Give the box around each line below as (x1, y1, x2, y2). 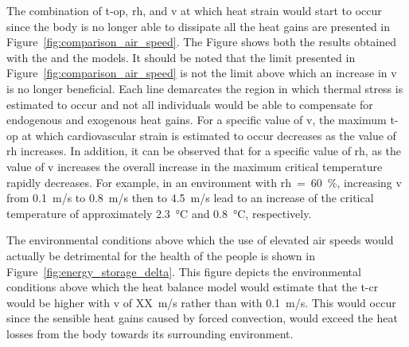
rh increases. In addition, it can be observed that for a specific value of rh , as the (6, 142, 402, 159)
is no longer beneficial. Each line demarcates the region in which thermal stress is (6, 80, 403, 96)
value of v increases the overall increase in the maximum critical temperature (6, 158, 383, 174)
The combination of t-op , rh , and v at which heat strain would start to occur (6, 2, 382, 18)
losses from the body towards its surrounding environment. (6, 325, 294, 341)
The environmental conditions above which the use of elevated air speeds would (6, 232, 394, 248)
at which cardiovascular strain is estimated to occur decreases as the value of (21, 127, 396, 143)
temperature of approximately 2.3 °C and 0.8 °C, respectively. (6, 205, 312, 221)
